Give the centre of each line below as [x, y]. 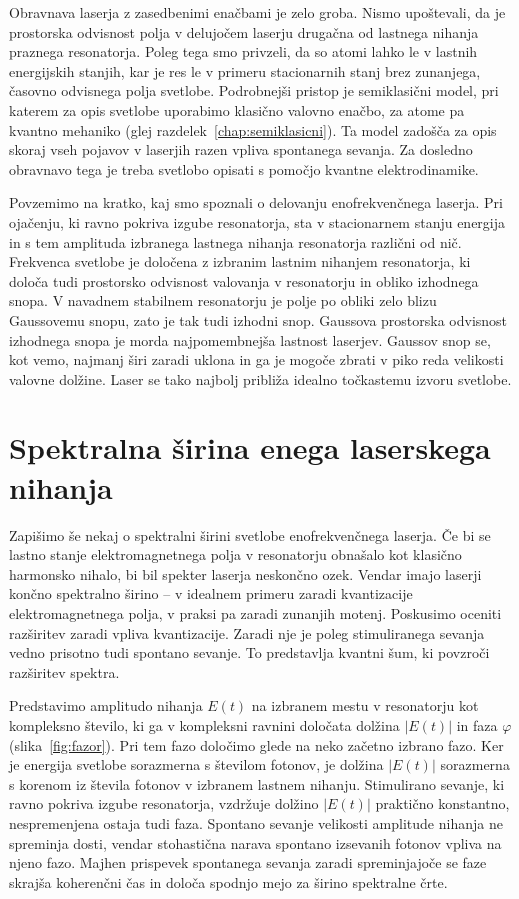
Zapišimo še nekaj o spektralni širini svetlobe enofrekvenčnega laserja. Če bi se [250, 534]
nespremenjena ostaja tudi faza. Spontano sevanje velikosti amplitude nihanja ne [256, 822]
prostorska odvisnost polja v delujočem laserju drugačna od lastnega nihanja [244, 31]
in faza [477, 724]
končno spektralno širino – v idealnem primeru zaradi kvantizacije [211, 593]
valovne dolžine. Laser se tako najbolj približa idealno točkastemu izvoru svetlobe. [260, 378]
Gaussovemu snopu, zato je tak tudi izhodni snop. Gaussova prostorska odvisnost [258, 319]
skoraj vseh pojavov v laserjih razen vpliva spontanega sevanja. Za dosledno [241, 149]
